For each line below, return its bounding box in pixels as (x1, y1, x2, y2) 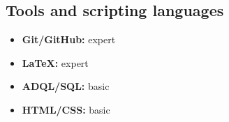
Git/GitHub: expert (22, 32, 116, 47)
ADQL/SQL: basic (22, 79, 110, 93)
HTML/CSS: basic (22, 102, 110, 116)
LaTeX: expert (22, 55, 89, 70)
